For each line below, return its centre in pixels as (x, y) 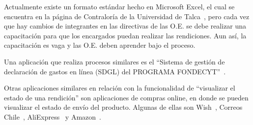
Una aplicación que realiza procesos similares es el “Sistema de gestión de (114, 61)
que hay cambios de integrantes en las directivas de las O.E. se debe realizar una (125, 26)
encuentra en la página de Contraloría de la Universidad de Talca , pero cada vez (127, 16)
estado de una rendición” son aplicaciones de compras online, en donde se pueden (126, 97)
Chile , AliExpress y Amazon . (53, 116)
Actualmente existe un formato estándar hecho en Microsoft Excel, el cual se (119, 6)
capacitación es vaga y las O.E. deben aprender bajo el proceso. (100, 45)
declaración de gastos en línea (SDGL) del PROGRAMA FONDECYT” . (115, 71)
